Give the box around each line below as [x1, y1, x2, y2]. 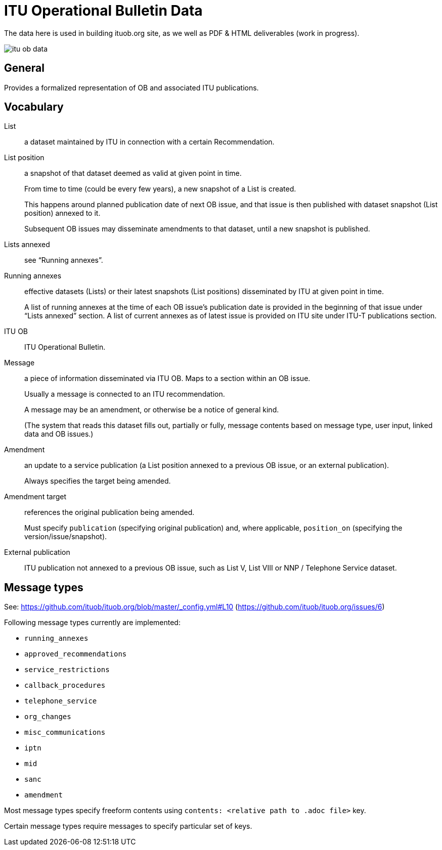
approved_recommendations [24, 650, 127, 658]
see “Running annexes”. [24, 256, 103, 265]
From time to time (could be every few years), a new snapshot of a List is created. [24, 184, 296, 194]
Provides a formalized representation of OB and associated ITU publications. [4, 83, 259, 92]
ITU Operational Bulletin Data [4, 2, 203, 19]
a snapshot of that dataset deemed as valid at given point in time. [24, 169, 242, 178]
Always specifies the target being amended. [24, 477, 171, 486]
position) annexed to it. [24, 209, 101, 218]
